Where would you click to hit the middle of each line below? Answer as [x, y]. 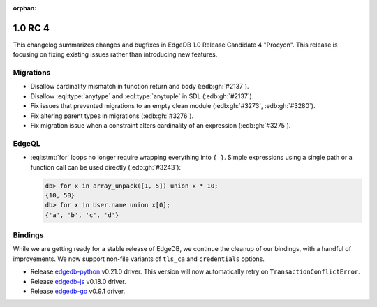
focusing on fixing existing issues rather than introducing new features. [115, 54]
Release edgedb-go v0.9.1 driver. [78, 291]
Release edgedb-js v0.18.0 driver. [79, 281]
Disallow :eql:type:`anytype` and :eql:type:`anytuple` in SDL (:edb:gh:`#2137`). [142, 96]
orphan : [25, 8]
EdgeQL [27, 143]
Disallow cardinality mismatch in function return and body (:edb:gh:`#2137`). [140, 87]
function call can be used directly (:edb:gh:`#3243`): [106, 167]
